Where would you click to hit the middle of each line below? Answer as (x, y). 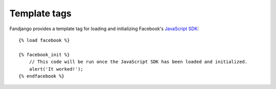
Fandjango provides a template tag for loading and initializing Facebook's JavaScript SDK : (104, 29)
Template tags (40, 13)
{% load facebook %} (44, 40)
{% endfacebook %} (42, 76)
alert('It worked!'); (56, 69)
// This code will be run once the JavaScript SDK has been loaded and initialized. (138, 62)
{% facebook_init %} (44, 54)
